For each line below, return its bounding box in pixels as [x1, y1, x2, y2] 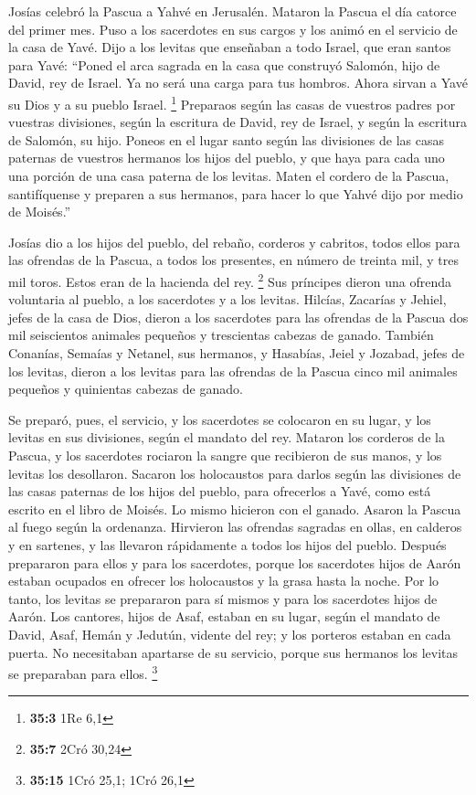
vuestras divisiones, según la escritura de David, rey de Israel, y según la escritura [8, 112, 468, 132]
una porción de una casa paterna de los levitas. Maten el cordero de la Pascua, [8, 166, 450, 185]
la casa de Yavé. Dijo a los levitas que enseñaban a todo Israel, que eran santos [8, 37, 451, 57]
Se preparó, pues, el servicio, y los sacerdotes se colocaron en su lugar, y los [8, 409, 431, 429]
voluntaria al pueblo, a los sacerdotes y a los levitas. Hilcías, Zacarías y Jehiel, [8, 290, 447, 309]
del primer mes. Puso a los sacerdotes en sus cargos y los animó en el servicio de [8, 19, 458, 38]
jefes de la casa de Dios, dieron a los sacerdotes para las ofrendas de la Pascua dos [8, 307, 469, 326]
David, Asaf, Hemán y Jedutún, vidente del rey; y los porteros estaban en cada [8, 624, 451, 643]
